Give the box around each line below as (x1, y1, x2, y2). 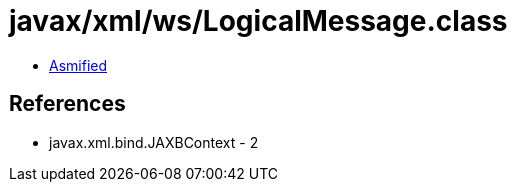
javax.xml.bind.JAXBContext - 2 (49, 133, 259, 151)
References (9, 91, 126, 117)
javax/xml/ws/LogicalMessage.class (9, 4, 508, 38)
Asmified (49, 56, 108, 74)
